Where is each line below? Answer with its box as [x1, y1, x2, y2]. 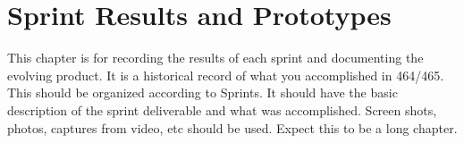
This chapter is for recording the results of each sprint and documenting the [7, 48, 424, 67]
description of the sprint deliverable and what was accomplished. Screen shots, [7, 100, 437, 119]
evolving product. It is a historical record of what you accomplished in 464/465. [7, 65, 444, 84]
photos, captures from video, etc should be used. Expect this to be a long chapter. [7, 118, 458, 137]
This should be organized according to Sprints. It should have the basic [7, 83, 398, 102]
